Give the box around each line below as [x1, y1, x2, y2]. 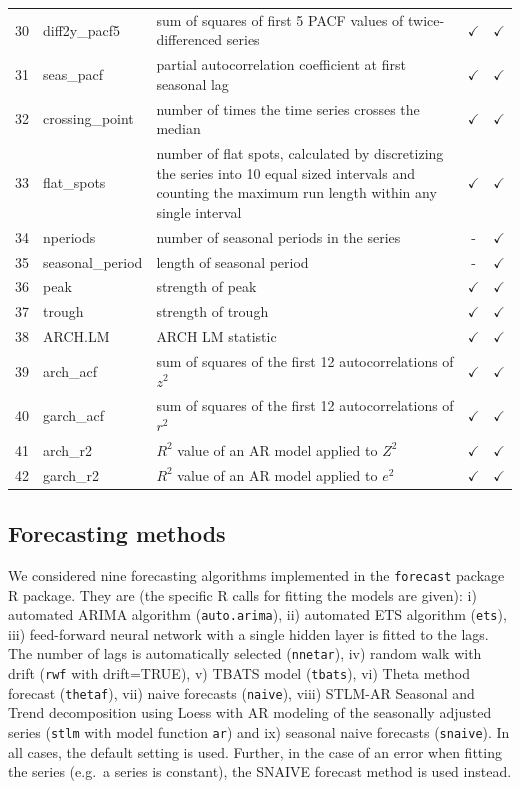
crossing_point [43, 108, 134, 129]
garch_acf [43, 405, 105, 426]
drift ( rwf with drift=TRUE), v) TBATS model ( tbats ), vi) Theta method [8, 663, 471, 684]
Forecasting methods [8, 518, 226, 549]
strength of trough [156, 301, 269, 322]
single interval [156, 201, 242, 222]
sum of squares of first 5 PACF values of [156, 9, 404, 30]
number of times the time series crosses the [156, 98, 420, 119]
